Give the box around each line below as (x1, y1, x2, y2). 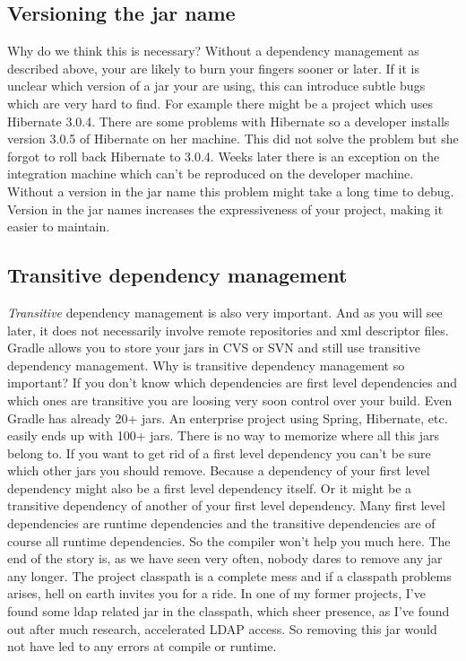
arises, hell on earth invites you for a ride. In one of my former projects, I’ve (7, 584, 426, 603)
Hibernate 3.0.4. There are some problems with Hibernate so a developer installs (7, 111, 450, 130)
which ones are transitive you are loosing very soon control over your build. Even (7, 390, 453, 409)
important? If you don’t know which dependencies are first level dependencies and (7, 373, 458, 392)
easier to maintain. (7, 217, 110, 236)
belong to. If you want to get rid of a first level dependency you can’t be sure (7, 443, 431, 462)
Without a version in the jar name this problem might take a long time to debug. (7, 181, 454, 200)
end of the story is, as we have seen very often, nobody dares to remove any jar (7, 549, 443, 568)
